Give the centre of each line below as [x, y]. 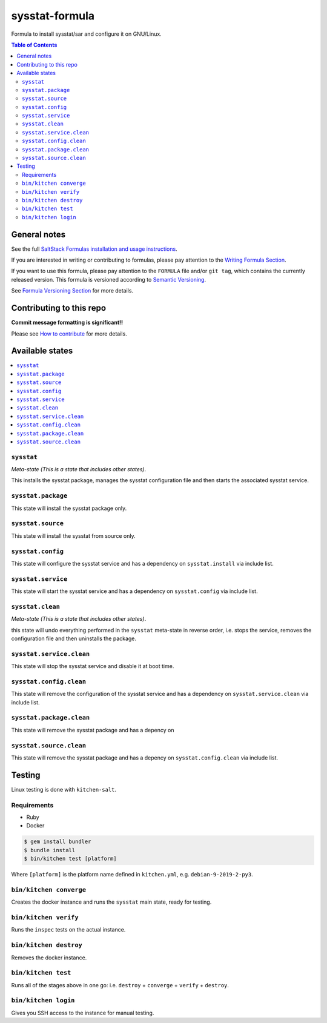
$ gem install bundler [58, 842]
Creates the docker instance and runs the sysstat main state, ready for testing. [111, 902]
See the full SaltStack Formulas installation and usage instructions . [94, 249]
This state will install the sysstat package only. [69, 508]
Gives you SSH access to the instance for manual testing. [83, 1013]
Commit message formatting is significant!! [67, 323]
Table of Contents [34, 45]
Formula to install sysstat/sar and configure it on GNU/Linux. [86, 34]
